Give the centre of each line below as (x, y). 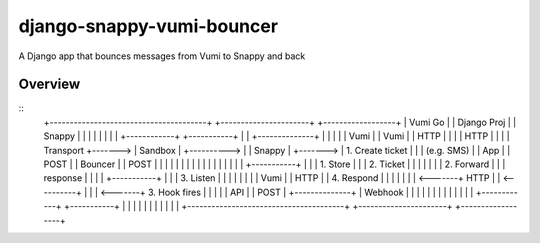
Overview (49, 84)
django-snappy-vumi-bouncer (148, 26)
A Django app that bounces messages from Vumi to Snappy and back (162, 56)
